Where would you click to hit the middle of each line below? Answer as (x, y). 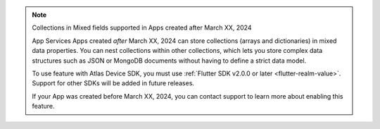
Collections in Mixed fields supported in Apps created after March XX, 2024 (142, 27)
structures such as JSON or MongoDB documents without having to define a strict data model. (169, 61)
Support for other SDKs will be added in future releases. (113, 83)
